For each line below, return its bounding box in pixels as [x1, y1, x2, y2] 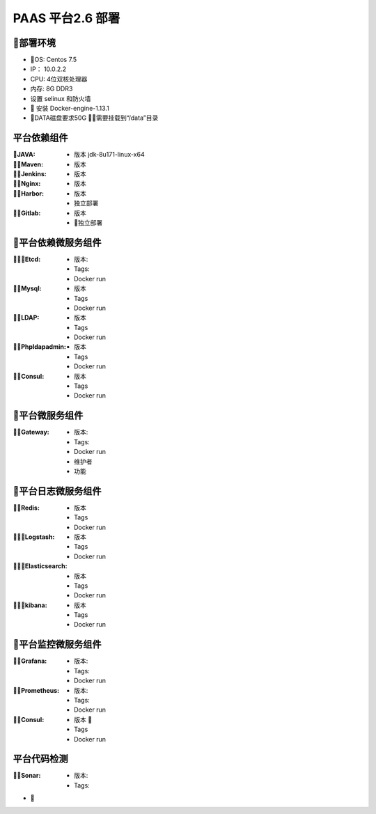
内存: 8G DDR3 [30, 84, 73, 93]
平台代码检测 [13, 753, 68, 765]
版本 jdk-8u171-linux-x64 [74, 150, 146, 159]
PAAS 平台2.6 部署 [13, 10, 120, 26]
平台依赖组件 [13, 132, 68, 144]
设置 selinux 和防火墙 [30, 94, 91, 102]
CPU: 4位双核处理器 [30, 75, 88, 83]
